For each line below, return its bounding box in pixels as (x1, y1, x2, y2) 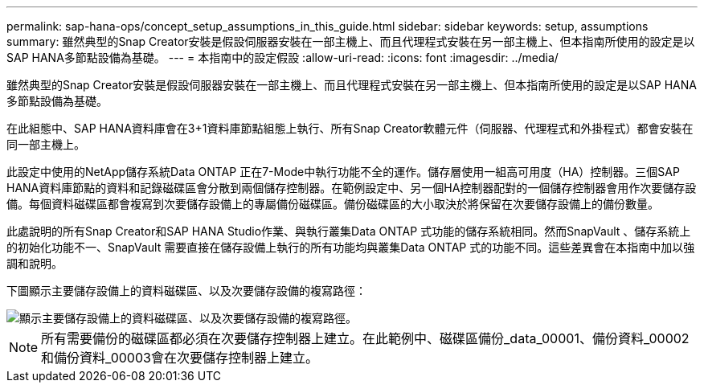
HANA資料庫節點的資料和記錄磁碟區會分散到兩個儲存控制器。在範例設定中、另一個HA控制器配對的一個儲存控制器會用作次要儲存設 (6, 181, 697, 194)
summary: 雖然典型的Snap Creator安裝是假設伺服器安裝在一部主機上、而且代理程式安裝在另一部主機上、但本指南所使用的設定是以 (6, 35, 695, 48)
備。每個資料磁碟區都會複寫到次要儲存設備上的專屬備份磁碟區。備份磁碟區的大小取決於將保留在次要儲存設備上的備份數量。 (6, 197, 659, 211)
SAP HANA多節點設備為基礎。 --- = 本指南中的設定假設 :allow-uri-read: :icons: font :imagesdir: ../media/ (6, 51, 559, 64)
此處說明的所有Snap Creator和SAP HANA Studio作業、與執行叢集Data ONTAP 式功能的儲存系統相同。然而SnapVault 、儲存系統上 (6, 224, 691, 238)
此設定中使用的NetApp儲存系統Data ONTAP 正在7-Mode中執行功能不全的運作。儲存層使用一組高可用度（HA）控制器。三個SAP (6, 165, 680, 178)
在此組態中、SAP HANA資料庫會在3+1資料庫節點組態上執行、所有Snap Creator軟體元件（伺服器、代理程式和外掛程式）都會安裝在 (6, 121, 694, 135)
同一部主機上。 (6, 137, 85, 151)
